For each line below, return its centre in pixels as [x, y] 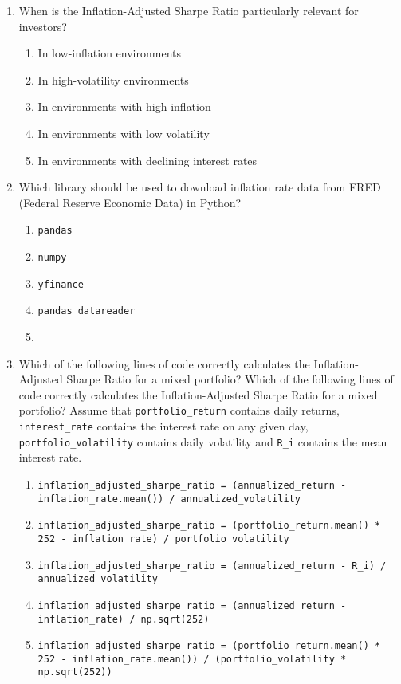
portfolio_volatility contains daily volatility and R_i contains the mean [203, 441]
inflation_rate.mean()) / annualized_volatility [169, 499]
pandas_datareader [86, 311]
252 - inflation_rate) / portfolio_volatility [163, 539]
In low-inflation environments [110, 53]
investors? [43, 26]
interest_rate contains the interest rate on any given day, [163, 426]
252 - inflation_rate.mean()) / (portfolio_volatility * [192, 659]
